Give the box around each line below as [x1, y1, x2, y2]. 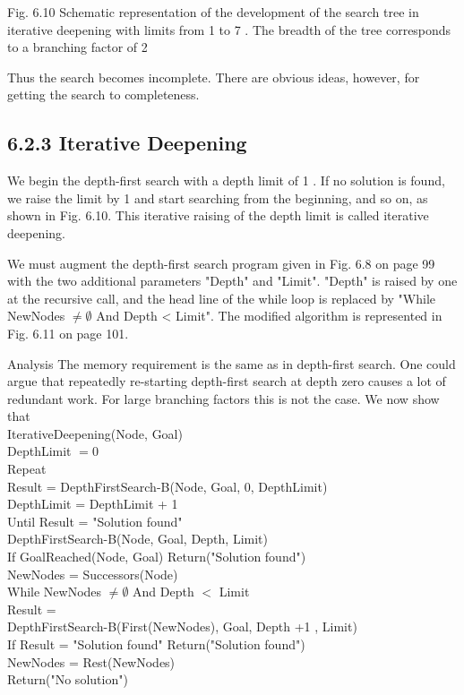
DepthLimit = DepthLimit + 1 [7, 494, 178, 513]
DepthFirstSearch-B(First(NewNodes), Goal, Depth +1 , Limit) [7, 617, 357, 636]
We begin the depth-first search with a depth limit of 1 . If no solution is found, [7, 171, 445, 190]
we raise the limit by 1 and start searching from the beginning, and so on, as [7, 188, 428, 207]
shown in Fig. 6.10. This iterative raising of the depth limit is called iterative [7, 206, 429, 225]
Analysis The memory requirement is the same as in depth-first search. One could [7, 354, 456, 373]
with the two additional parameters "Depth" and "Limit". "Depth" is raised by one [7, 271, 458, 290]
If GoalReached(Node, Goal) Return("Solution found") [7, 547, 306, 566]
